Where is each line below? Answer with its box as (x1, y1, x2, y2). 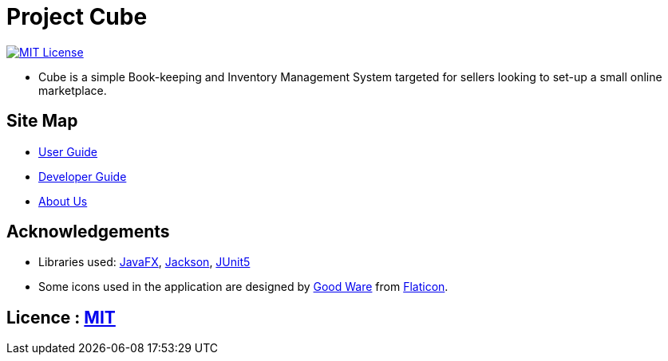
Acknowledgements (6, 222, 170, 242)
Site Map (6, 111, 78, 131)
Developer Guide (38, 169, 127, 183)
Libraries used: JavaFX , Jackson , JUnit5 (38, 255, 251, 269)
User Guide (38, 144, 98, 159)
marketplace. (38, 83, 107, 97)
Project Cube (6, 3, 148, 30)
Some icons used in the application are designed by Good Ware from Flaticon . (38, 280, 449, 294)
